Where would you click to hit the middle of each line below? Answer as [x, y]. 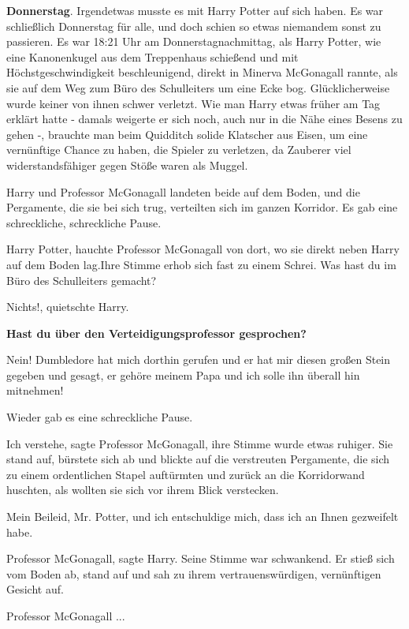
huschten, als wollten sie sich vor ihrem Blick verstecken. [143, 490]
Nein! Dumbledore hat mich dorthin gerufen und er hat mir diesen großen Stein [199, 359]
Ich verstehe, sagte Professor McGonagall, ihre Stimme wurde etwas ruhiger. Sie [200, 443]
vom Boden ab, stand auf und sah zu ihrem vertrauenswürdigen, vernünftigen [194, 573]
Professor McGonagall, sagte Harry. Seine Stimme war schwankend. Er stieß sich [201, 558]
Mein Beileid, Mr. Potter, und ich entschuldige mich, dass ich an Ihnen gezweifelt [203, 517]
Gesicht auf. [35, 589]
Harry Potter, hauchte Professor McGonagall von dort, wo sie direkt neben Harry [203, 249]
